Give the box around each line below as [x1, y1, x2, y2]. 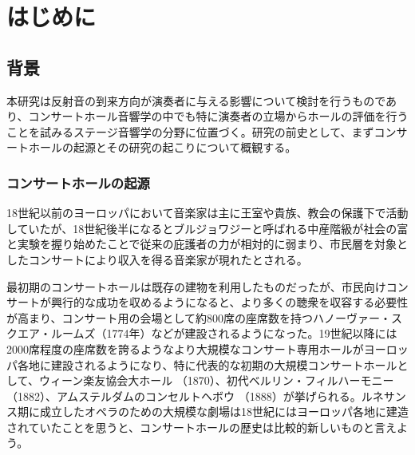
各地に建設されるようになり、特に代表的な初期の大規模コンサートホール [17, 356, 397, 373]
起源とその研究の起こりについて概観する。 [73, 139, 297, 156]
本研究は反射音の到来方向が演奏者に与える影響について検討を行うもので [6, 92, 386, 109]
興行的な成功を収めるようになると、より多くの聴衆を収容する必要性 [50, 294, 409, 311]
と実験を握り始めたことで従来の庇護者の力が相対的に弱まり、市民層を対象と [6, 235, 409, 252]
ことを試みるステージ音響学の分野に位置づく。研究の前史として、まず [6, 123, 374, 140]
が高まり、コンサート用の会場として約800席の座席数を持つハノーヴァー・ [6, 309, 392, 326]
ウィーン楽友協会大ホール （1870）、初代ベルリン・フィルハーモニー [38, 372, 394, 389]
